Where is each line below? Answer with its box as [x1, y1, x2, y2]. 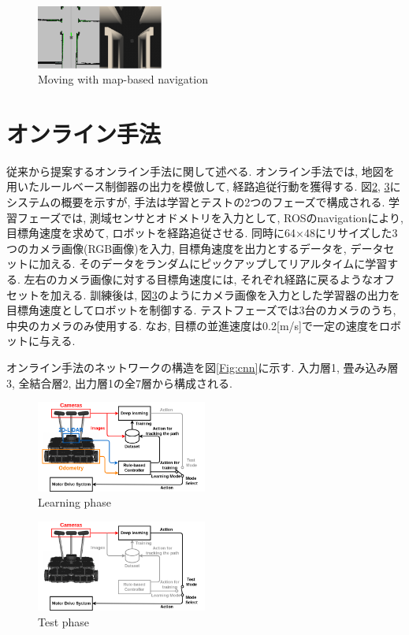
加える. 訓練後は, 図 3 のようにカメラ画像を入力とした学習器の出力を [50, 286, 400, 303]
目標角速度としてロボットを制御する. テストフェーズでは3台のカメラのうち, [6, 302, 396, 318]
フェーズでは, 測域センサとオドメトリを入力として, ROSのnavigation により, [17, 209, 403, 225]
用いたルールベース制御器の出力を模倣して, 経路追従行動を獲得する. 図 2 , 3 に [6, 178, 401, 195]
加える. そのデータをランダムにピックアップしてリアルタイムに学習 [39, 255, 388, 272]
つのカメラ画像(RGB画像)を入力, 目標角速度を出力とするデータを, [6, 240, 347, 256]
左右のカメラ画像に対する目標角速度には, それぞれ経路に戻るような [24, 271, 374, 288]
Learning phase [38, 494, 111, 511]
